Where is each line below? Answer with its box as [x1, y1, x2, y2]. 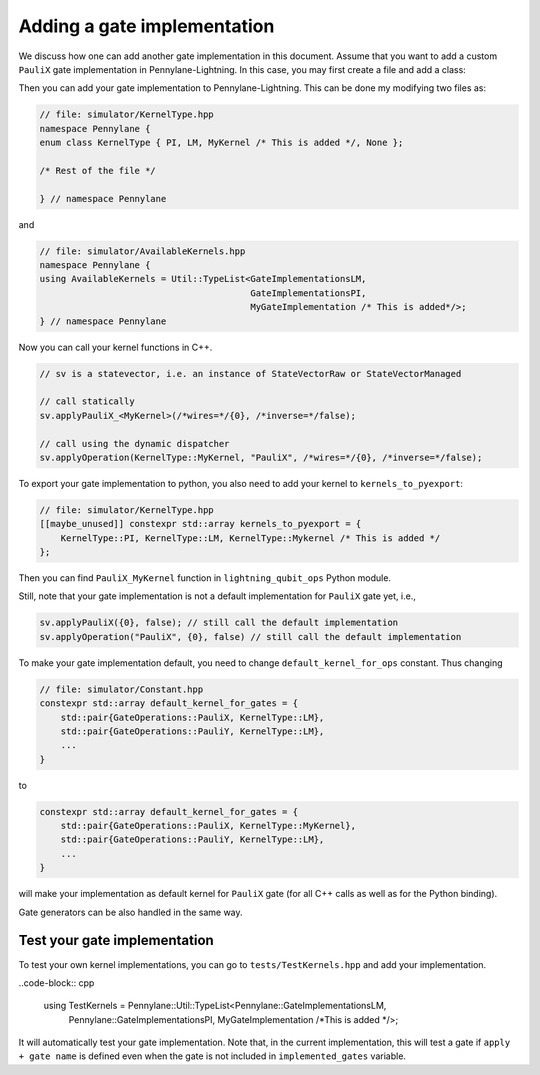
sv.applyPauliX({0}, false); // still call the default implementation [39, 617, 399, 629]
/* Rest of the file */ [39, 165, 157, 176]
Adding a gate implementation [18, 15, 275, 37]
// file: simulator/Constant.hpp [39, 683, 204, 695]
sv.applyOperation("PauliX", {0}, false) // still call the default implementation [39, 631, 462, 642]
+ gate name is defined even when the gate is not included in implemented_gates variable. [18, 1050, 407, 1062]
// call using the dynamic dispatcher [39, 438, 230, 449]
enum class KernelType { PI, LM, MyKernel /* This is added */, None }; [39, 137, 404, 149]
